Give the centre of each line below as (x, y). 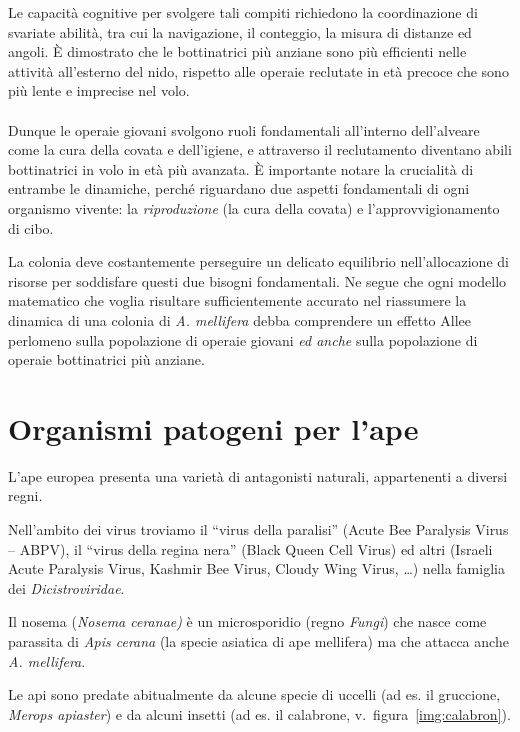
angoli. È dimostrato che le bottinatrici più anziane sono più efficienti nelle (237, 51)
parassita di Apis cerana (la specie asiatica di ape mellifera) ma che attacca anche (258, 640)
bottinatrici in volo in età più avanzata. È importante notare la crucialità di (241, 168)
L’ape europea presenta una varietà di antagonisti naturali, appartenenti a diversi (258, 475)
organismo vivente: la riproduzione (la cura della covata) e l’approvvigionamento (254, 207)
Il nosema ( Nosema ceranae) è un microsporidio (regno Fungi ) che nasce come (247, 621)
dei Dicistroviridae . (66, 587)
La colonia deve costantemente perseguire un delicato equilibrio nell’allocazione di (258, 261)
